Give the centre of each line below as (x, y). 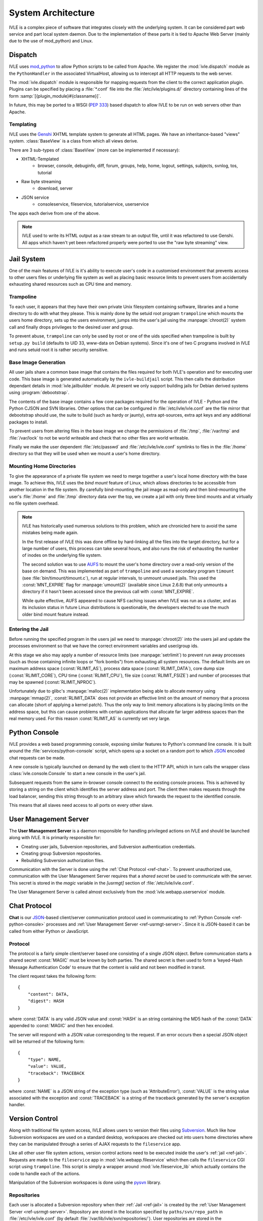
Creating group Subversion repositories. (61, 853)
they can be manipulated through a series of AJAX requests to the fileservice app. (95, 1144)
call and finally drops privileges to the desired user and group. (71, 327)
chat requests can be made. (37, 758)
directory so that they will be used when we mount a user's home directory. (85, 454)
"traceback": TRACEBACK (56, 1073)
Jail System (27, 259)
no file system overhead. (34, 504)
